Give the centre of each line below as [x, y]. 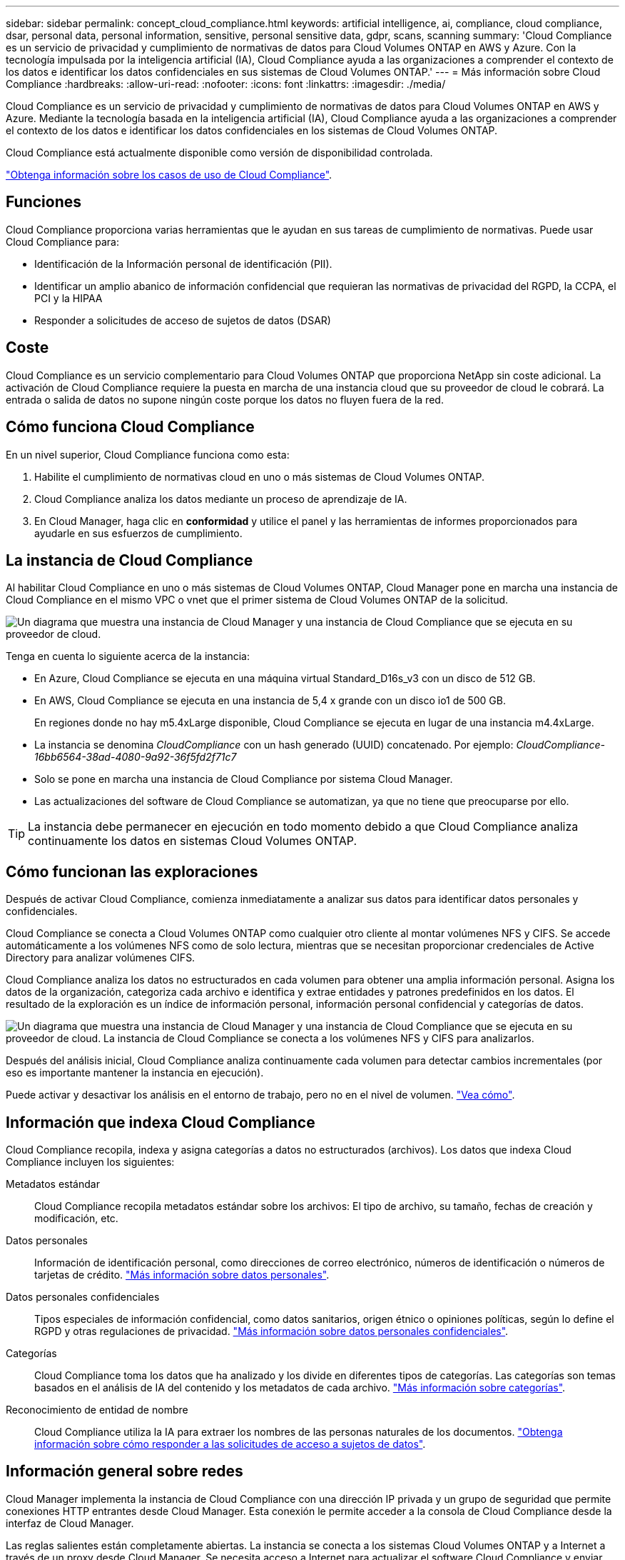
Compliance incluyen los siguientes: [90, 1162]
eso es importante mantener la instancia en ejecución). [135, 1073]
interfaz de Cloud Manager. [70, 1523]
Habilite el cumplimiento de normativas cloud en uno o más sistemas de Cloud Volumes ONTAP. [260, 476]
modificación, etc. [76, 1219]
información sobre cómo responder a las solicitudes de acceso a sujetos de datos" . [230, 1444]
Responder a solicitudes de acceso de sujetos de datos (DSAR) [183, 320]
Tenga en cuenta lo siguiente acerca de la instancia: [128, 656]
